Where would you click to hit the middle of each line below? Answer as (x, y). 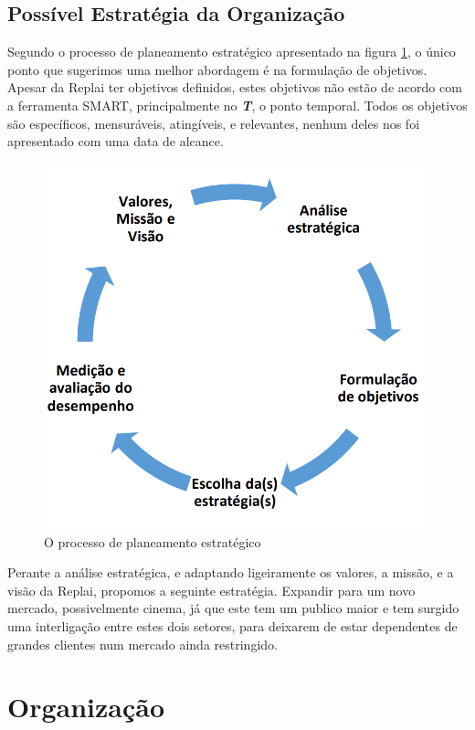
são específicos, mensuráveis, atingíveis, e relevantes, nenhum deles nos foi (214, 123)
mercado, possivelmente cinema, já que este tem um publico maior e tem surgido (233, 608)
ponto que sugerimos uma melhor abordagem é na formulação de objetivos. (217, 69)
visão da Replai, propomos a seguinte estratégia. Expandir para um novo (211, 590)
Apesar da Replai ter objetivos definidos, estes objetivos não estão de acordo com (235, 87)
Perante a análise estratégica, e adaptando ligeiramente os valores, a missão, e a (231, 572)
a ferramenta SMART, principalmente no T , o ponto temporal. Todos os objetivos (237, 105)
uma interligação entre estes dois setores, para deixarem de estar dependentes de (232, 625)
